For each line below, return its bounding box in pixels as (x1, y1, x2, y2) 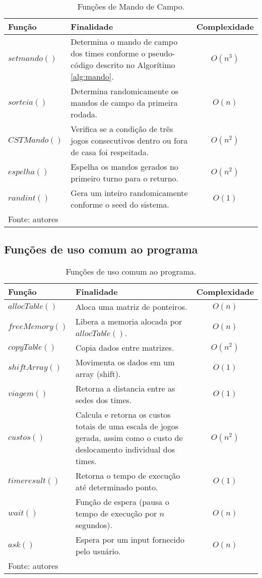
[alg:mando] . (71, 71, 114, 82)
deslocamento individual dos (75, 443, 175, 456)
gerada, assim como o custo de (75, 432, 183, 444)
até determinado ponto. (75, 481, 158, 493)
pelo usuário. (75, 545, 121, 557)
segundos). (75, 519, 112, 531)
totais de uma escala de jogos (75, 420, 179, 432)
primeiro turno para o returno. (71, 172, 178, 184)
